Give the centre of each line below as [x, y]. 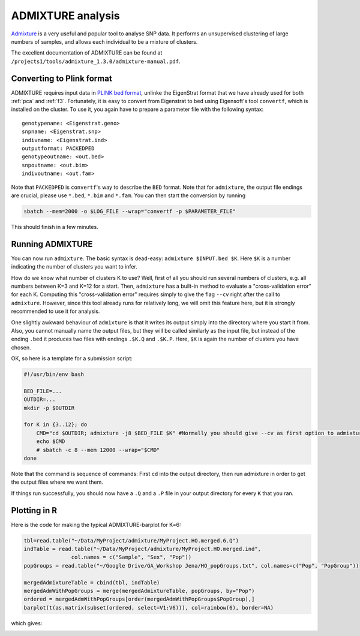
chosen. [21, 347]
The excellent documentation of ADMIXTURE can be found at [87, 53]
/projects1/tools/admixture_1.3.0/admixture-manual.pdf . [96, 61]
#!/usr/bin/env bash [54, 374]
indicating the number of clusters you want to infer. [74, 267]
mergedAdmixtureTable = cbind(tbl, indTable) [92, 582]
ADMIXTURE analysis [65, 16]
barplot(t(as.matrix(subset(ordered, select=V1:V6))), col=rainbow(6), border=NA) [149, 608]
